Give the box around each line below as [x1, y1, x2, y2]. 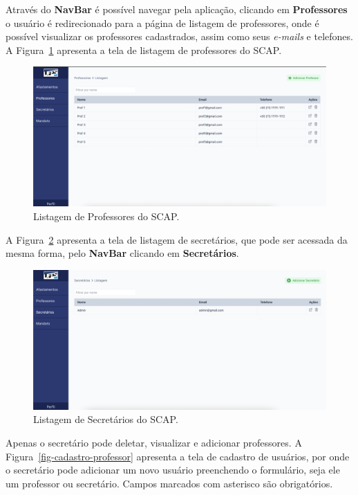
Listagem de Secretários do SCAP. [33, 412, 178, 426]
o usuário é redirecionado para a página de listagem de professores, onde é [6, 15, 319, 30]
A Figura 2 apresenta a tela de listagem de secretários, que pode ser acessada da [6, 232, 348, 246]
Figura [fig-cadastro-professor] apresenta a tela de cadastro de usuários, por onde [6, 449, 350, 463]
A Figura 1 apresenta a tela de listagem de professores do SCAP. [6, 42, 282, 57]
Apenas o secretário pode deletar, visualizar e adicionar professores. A [6, 435, 302, 450]
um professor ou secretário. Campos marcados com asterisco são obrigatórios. [6, 476, 333, 490]
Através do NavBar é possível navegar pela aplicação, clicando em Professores [6, 2, 348, 16]
